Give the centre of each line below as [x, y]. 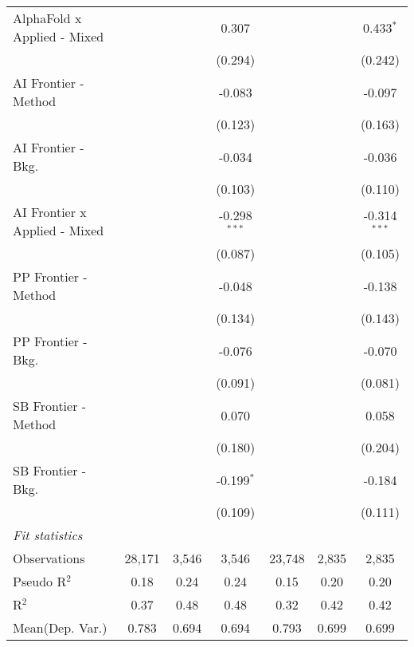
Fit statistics [48, 535]
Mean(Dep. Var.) [60, 627]
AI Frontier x [50, 212]
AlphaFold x [47, 18]
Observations [49, 558]
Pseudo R [40, 581]
